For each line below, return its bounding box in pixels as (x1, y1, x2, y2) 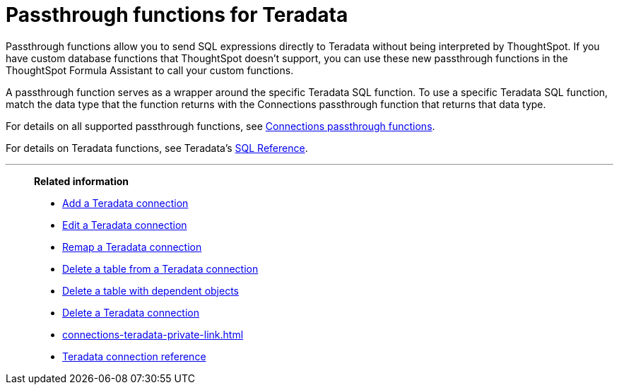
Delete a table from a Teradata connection (62, 262, 259, 275)
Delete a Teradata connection (62, 306, 200, 319)
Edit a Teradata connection (62, 218, 187, 231)
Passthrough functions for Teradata (6, 3, 348, 27)
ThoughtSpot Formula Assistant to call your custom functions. (6, 64, 294, 76)
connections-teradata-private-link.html (62, 328, 244, 341)
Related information (34, 175, 129, 187)
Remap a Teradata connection (62, 240, 202, 253)
